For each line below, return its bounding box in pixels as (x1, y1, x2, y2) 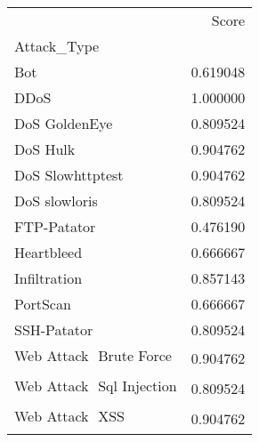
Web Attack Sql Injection (14, 375, 177, 396)
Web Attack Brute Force (14, 345, 172, 366)
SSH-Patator (14, 319, 93, 340)
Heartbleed (14, 242, 83, 262)
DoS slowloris (14, 190, 98, 211)
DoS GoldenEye (14, 113, 113, 133)
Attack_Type (14, 36, 100, 56)
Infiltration (14, 268, 83, 288)
